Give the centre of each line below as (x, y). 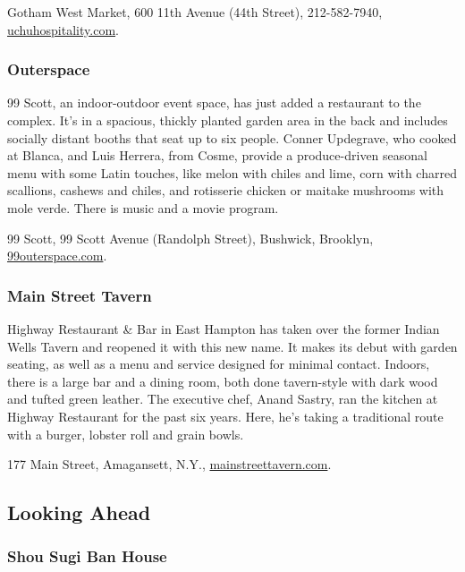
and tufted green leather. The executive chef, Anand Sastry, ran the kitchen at (223, 399)
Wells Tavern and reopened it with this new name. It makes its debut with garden (232, 346)
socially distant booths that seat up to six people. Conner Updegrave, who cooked (232, 137)
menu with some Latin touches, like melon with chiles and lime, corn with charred (232, 172)
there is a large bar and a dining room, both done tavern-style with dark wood (223, 381)
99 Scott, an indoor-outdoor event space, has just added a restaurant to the (214, 102)
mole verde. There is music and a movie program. (143, 207)
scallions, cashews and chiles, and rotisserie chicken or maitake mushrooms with (226, 190)
